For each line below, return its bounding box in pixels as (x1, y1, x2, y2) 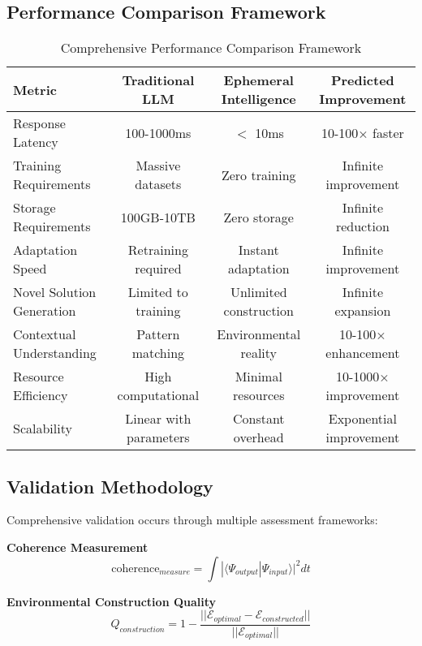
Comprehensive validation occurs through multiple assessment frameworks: (6, 511, 378, 528)
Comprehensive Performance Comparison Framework (60, 38, 362, 58)
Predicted (330, 71, 394, 90)
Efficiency (13, 385, 68, 405)
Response (13, 114, 66, 133)
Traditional (122, 71, 195, 90)
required (135, 259, 182, 278)
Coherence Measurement (6, 539, 149, 555)
